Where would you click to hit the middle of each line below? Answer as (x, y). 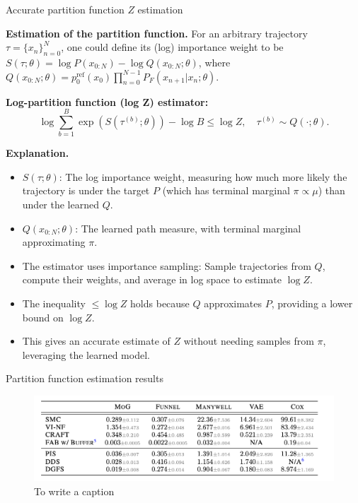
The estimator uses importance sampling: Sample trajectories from (167, 265)
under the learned (61, 205)
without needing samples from (249, 341)
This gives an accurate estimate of (96, 341)
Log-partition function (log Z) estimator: (107, 101)
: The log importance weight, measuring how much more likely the (203, 176)
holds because (160, 303)
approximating (54, 242)
